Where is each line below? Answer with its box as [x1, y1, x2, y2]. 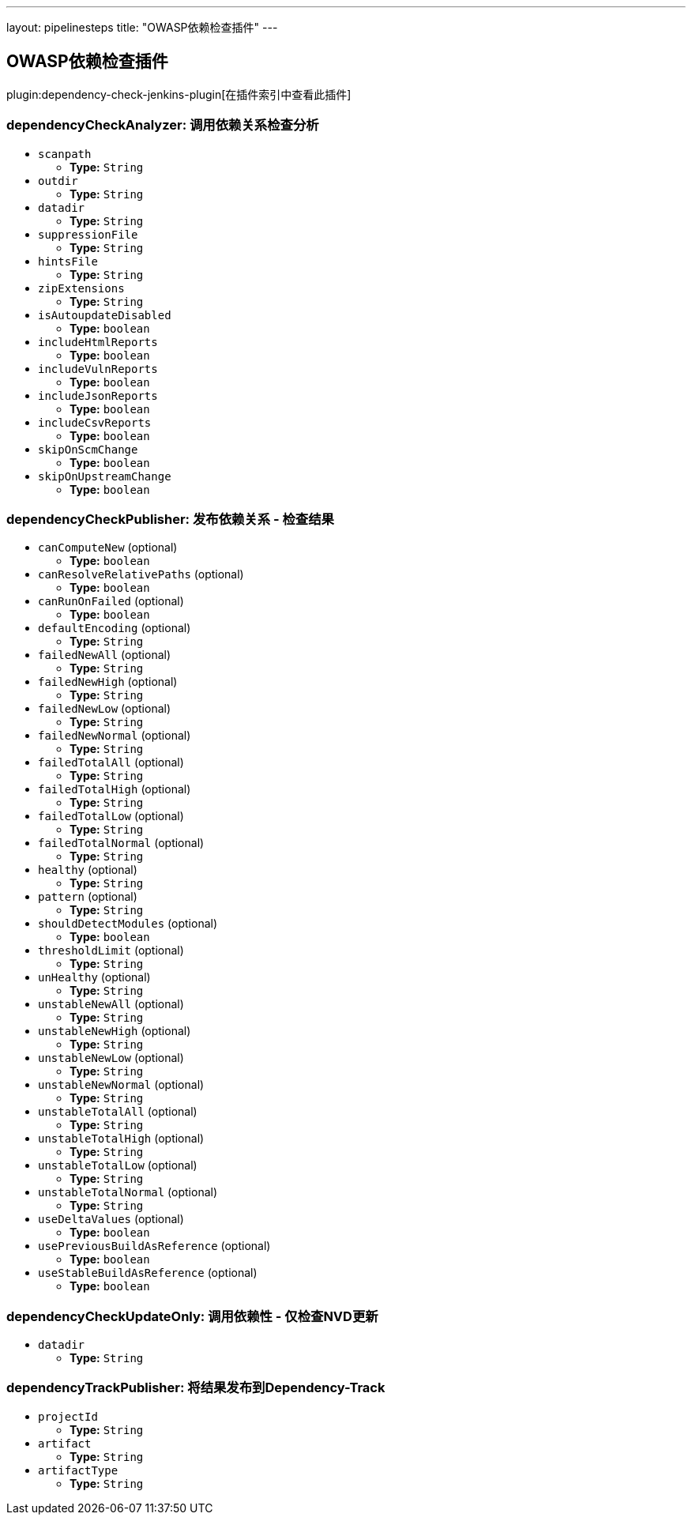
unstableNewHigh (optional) [38, 1024, 191, 1038]
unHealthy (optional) [38, 970, 151, 985]
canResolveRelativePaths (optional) [38, 567, 244, 582]
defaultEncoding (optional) [38, 621, 191, 635]
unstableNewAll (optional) [38, 997, 184, 1011]
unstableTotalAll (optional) [38, 1105, 197, 1119]
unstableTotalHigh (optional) [38, 1131, 205, 1146]
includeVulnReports [38, 362, 158, 375]
